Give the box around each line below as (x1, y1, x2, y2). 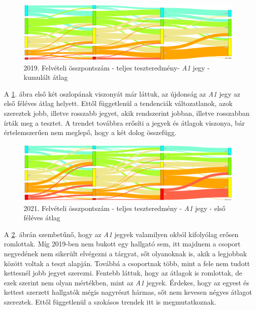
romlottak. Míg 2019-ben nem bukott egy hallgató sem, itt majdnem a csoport (4, 239, 241, 249)
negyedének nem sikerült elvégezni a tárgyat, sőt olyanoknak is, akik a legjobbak (4, 248, 247, 258)
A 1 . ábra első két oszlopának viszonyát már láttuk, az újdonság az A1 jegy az (4, 88, 240, 99)
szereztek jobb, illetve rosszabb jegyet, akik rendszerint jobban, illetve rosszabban (4, 108, 250, 118)
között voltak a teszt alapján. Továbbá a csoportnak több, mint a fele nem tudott (4, 258, 250, 268)
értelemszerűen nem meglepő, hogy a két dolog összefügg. (4, 127, 177, 138)
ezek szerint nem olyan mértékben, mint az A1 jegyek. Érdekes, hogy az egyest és (4, 277, 249, 287)
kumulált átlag (24, 72, 68, 82)
